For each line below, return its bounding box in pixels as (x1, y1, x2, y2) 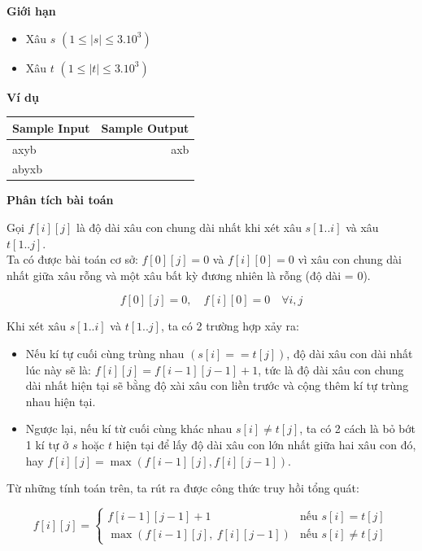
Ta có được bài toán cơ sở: (7, 251, 138, 268)
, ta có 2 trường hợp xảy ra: (160, 317, 299, 335)
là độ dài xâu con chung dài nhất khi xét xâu (76, 219, 302, 236)
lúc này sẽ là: (25, 361, 91, 378)
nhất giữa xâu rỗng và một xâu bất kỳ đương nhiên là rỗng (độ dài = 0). (7, 266, 371, 283)
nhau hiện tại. (25, 392, 96, 409)
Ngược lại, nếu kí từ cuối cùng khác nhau (25, 420, 233, 437)
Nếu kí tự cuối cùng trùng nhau (25, 345, 185, 362)
